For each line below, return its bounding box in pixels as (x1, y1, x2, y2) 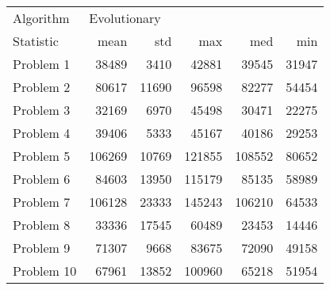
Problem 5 (13, 147, 71, 165)
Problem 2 (13, 78, 71, 96)
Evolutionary (89, 9, 161, 27)
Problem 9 (13, 238, 71, 257)
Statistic (13, 32, 59, 50)
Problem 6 (13, 170, 71, 188)
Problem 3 (13, 101, 71, 119)
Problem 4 (13, 124, 71, 142)
